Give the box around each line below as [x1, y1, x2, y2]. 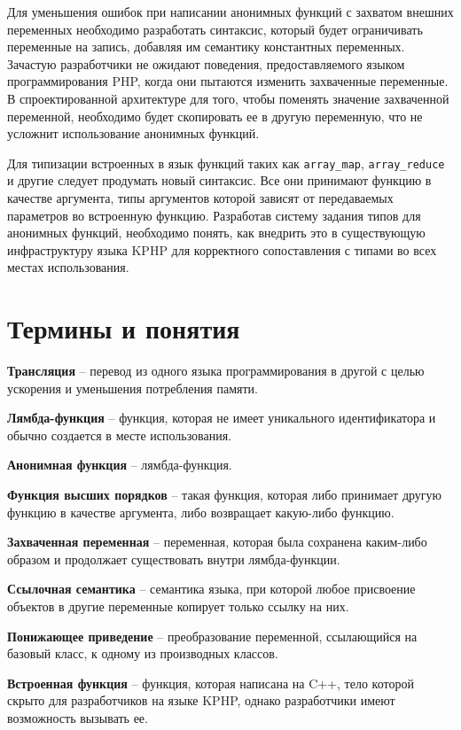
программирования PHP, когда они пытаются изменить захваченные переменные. [7, 72, 449, 90]
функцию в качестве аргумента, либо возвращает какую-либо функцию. [7, 502, 395, 521]
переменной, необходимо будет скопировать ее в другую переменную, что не [7, 106, 423, 125]
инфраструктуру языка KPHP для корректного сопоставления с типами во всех [7, 240, 437, 259]
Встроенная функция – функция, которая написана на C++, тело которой [7, 673, 414, 692]
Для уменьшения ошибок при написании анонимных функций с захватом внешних [7, 3, 454, 20]
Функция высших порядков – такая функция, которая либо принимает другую [7, 485, 442, 504]
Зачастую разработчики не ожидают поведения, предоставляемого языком [7, 54, 405, 73]
